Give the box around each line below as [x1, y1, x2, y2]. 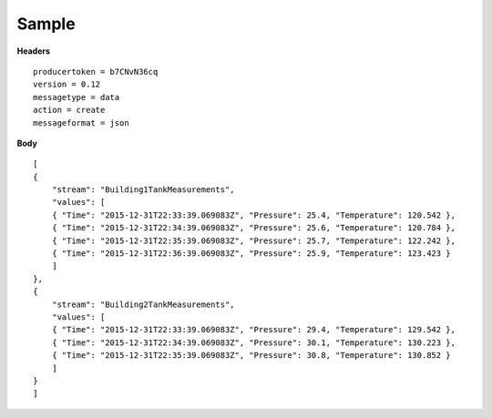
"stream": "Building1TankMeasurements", [51, 185, 236, 195]
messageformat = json [33, 117, 129, 127]
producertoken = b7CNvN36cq [33, 66, 159, 76]
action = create [33, 105, 106, 116]
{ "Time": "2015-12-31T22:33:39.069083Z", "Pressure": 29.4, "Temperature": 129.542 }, [51, 324, 456, 335]
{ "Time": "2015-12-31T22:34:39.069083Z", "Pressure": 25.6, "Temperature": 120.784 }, [51, 223, 456, 233]
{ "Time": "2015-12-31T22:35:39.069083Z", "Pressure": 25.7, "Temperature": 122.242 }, [51, 235, 456, 246]
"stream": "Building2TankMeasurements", [51, 299, 236, 310]
